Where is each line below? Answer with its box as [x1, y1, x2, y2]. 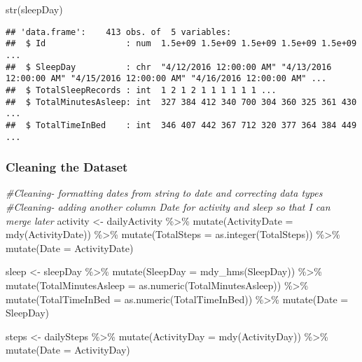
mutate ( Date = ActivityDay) [6, 342, 130, 357]
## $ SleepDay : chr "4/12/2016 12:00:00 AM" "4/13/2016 [6, 62, 332, 72]
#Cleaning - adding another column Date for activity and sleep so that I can [6, 199, 330, 214]
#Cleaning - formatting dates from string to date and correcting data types [6, 186, 323, 200]
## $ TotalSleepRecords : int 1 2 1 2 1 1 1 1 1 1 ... [6, 85, 277, 95]
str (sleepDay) [6, 2, 63, 16]
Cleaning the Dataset [6, 158, 128, 176]
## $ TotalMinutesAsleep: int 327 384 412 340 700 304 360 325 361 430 [6, 97, 357, 107]
